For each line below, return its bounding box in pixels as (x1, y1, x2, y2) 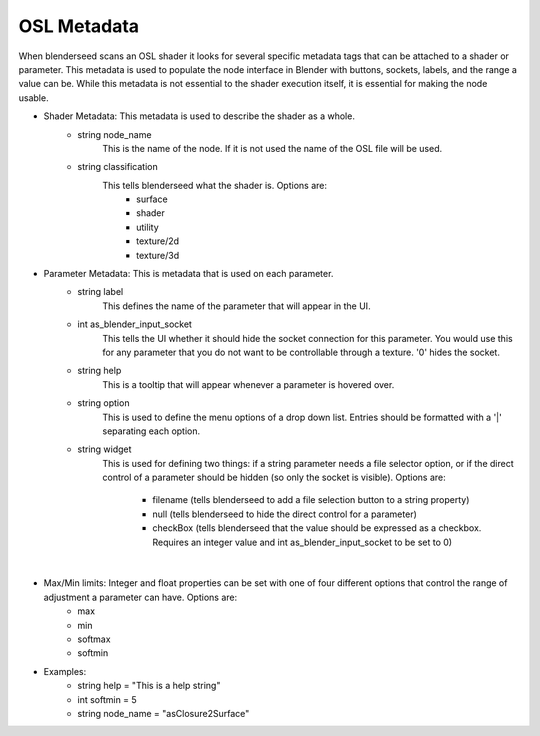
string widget (77, 443, 132, 455)
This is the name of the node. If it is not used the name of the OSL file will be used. (102, 142, 443, 154)
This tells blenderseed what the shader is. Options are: (102, 179, 328, 191)
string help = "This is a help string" (77, 680, 221, 692)
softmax (77, 633, 111, 645)
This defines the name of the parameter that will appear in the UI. (102, 300, 371, 312)
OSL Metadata (18, 15, 140, 37)
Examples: (43, 665, 87, 677)
